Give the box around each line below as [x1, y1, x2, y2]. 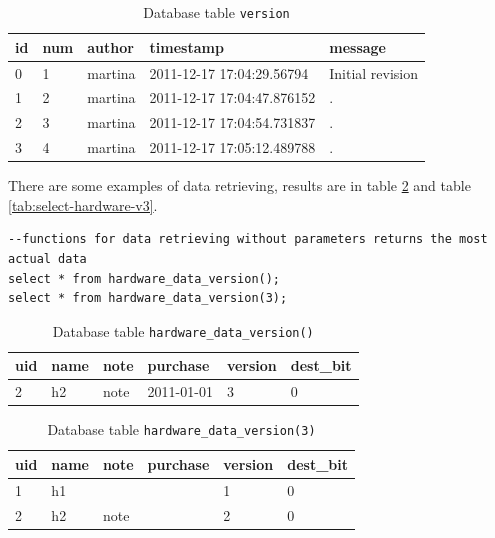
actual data [8, 251, 87, 266]
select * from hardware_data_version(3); [8, 291, 288, 306]
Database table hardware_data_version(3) [47, 419, 316, 440]
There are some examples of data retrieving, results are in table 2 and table [8, 175, 471, 196]
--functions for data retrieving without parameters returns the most [8, 232, 488, 247]
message [329, 36, 386, 57]
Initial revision [329, 62, 419, 83]
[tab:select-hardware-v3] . [8, 194, 158, 215]
